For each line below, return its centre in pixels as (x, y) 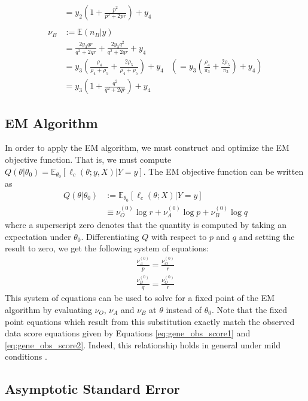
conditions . (26, 356)
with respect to (179, 236)
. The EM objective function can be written (223, 171)
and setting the (267, 236)
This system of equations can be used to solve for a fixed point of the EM (140, 298)
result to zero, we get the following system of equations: (107, 248)
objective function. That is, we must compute (88, 159)
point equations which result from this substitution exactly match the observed (150, 321)
